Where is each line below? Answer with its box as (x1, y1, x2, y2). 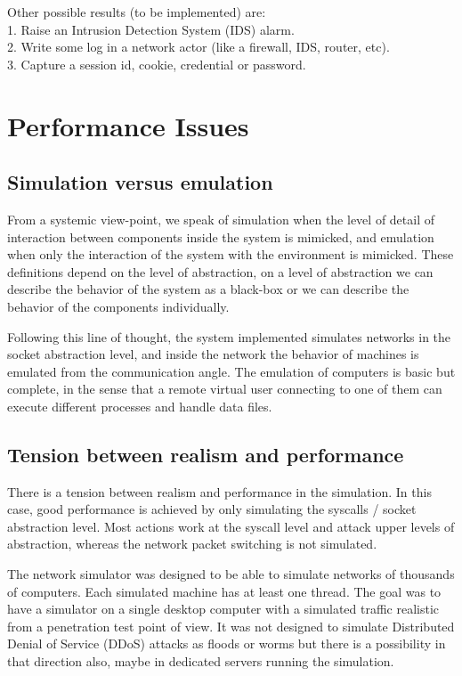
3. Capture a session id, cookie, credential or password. (7, 54, 306, 73)
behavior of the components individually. (7, 297, 230, 315)
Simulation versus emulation (7, 168, 273, 196)
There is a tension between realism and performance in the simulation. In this (7, 482, 432, 501)
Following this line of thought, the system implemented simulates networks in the (7, 327, 451, 346)
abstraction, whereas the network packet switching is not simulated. (7, 534, 377, 553)
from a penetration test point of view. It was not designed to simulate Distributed (7, 616, 455, 635)
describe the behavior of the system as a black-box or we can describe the (7, 280, 409, 298)
